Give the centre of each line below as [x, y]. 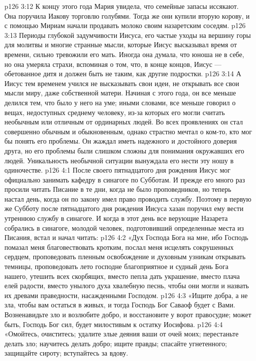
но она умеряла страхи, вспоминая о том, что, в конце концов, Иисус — [113, 64]
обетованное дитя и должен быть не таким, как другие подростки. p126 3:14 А [123, 74]
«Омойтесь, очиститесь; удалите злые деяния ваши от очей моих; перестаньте [122, 334]
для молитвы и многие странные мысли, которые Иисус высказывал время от [121, 45]
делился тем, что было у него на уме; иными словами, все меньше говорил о [120, 102]
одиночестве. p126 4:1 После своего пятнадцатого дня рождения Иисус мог [118, 170]
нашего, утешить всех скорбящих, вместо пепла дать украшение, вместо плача [122, 276]
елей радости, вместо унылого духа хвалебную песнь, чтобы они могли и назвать [127, 286]
